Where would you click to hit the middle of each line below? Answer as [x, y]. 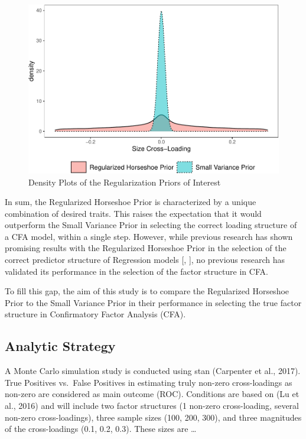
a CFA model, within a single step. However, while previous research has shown [149, 236]
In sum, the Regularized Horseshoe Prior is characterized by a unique [131, 202]
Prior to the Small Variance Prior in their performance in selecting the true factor [153, 302]
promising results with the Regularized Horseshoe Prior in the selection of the [146, 248]
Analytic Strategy [60, 346]
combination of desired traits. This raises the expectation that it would [133, 213]
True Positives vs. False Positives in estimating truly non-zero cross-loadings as [149, 382]
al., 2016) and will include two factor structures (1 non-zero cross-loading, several [152, 406]
